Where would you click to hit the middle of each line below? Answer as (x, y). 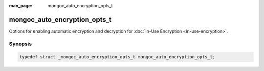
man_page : (21, 6)
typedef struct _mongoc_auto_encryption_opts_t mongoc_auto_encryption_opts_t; (117, 57)
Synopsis (20, 44)
